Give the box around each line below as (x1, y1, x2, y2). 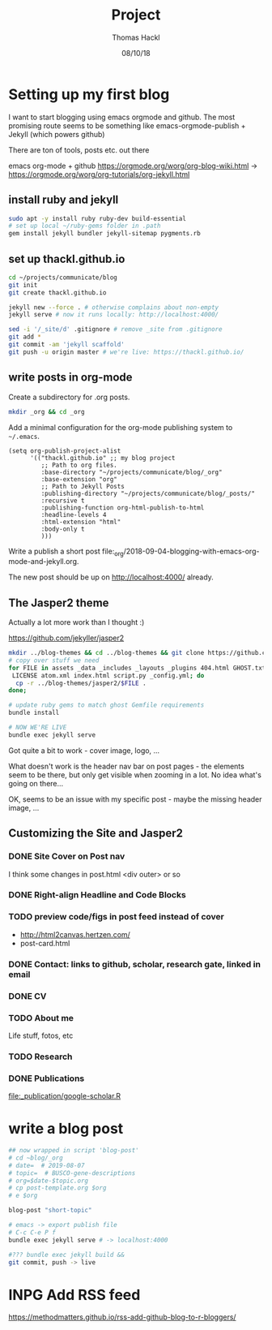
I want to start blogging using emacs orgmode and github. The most (8, 112, 236, 122)
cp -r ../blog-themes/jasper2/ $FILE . (15, 679, 147, 687)
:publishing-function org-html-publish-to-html (40, 503, 205, 512)
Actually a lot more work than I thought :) (8, 618, 145, 627)
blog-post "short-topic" (8, 1207, 92, 1215)
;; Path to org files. (40, 461, 117, 469)
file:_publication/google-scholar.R (8, 1091, 121, 1101)
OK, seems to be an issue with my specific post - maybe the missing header (8, 794, 262, 804)
